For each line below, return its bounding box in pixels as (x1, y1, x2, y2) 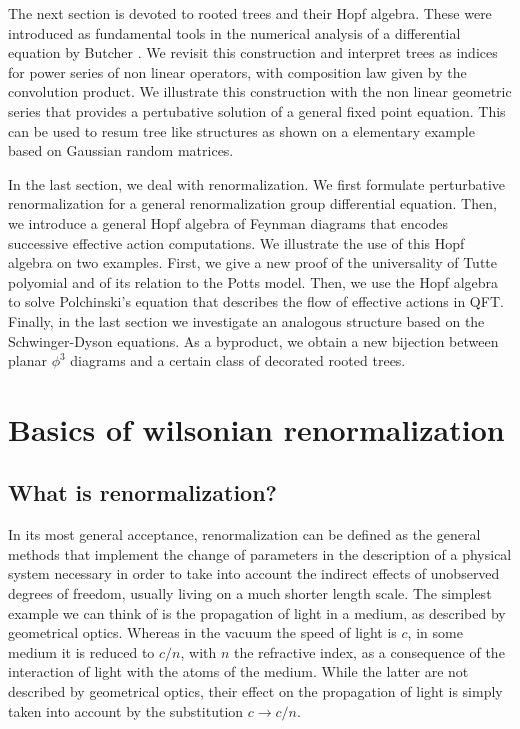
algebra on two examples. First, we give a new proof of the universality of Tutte (8, 252, 498, 273)
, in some (407, 622, 463, 643)
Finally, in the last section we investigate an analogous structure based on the (8, 310, 485, 331)
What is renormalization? (8, 477, 278, 508)
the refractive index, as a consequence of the (233, 641, 505, 662)
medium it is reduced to (8, 641, 155, 662)
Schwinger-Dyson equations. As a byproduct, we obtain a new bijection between (8, 330, 499, 351)
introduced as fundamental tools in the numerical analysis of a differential (8, 22, 461, 43)
